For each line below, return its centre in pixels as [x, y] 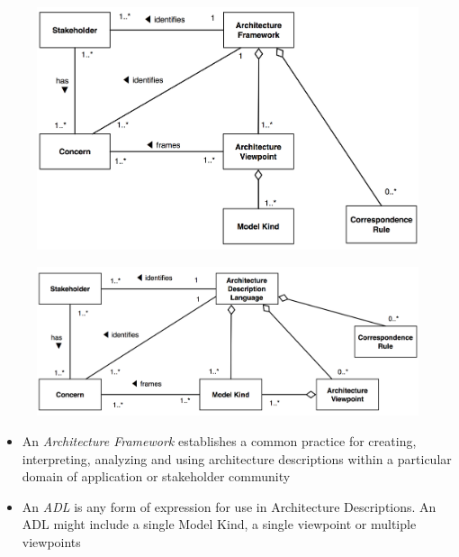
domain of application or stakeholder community [156, 476]
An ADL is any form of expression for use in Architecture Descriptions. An [229, 506]
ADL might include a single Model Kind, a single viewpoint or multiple [219, 524]
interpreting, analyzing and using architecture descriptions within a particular [237, 458]
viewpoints [51, 541]
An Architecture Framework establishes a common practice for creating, [219, 440]
